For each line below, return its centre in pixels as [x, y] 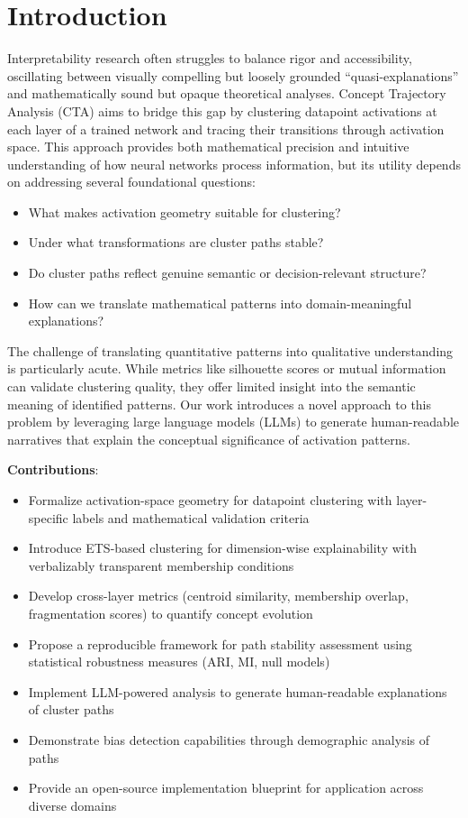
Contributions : [53, 469]
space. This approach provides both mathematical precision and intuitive [208, 147]
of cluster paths [71, 709]
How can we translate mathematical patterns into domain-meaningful [220, 303]
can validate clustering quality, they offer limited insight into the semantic [211, 386]
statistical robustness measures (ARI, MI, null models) [179, 662]
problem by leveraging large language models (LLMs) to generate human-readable [234, 422]
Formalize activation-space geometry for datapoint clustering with [210, 500]
